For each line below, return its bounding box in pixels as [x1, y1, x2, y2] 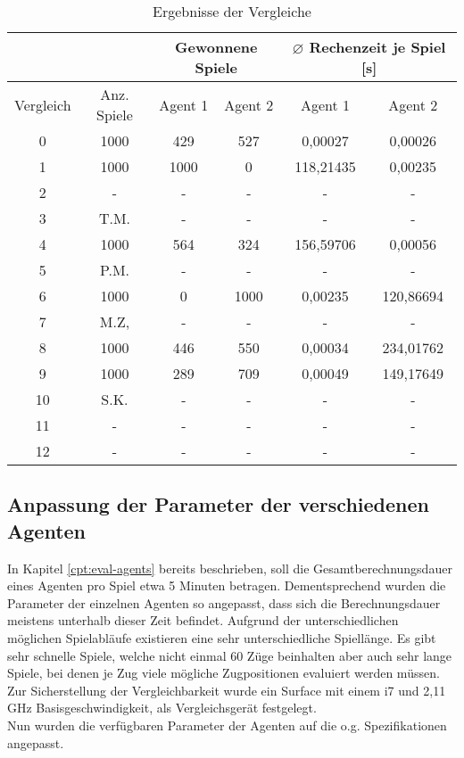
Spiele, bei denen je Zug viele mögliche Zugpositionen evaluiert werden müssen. [7, 663, 440, 682]
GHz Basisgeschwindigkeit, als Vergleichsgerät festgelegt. [7, 698, 317, 717]
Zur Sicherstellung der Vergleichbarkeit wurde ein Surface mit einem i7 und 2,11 [7, 680, 446, 699]
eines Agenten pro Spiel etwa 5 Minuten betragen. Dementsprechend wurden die [7, 576, 446, 595]
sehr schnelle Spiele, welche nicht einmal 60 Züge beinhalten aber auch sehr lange [7, 646, 452, 664]
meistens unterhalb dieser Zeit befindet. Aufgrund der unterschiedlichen [7, 611, 399, 630]
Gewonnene [175, 37, 258, 57]
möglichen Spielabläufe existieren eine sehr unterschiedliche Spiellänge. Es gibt [7, 628, 436, 647]
